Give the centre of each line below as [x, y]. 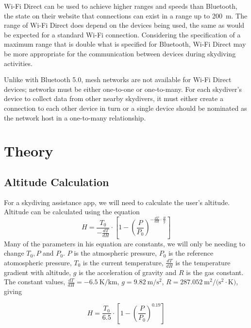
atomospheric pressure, [38, 262]
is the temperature [203, 262]
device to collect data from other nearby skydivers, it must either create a [114, 98]
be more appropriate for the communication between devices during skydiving [120, 53]
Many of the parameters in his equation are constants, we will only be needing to [125, 243]
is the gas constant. [215, 272]
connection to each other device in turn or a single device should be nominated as [125, 108]
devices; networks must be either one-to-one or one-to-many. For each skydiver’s [123, 89]
